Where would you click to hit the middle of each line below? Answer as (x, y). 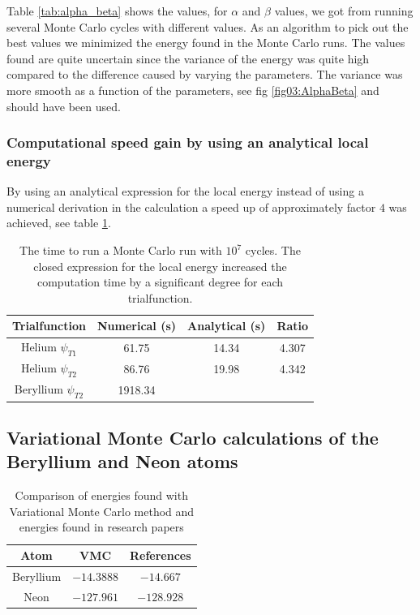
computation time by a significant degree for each (160, 282)
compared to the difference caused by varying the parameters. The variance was (205, 74)
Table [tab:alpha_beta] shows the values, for (117, 11)
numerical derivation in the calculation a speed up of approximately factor (191, 206)
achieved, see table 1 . (59, 223)
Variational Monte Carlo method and (102, 511)
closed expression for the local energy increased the (160, 266)
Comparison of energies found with (101, 495)
